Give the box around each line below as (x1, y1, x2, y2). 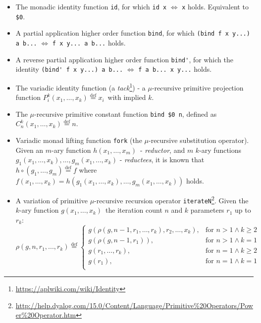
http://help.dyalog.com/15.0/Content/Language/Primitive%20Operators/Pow (15, 300, 253, 310)
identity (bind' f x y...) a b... (15, 64, 123, 74)
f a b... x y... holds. (138, 64, 212, 74)
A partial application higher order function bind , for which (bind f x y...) (15, 28, 250, 38)
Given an (15, 144, 44, 155)
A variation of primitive (15, 195, 88, 205)
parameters (190, 205, 224, 215)
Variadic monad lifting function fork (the (15, 135, 142, 145)
